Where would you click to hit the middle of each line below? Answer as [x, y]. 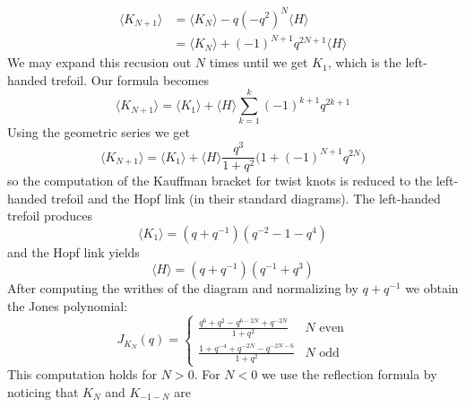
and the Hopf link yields [73, 251]
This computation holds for [82, 374]
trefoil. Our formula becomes [130, 79]
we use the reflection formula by [349, 374]
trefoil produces [50, 216]
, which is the [364, 62]
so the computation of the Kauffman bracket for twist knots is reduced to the [220, 181]
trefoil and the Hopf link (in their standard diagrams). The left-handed [246, 198]
